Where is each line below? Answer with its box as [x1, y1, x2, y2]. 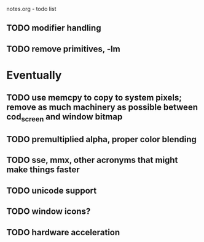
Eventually [6, 68, 62, 82]
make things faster [6, 165, 80, 175]
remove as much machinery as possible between [6, 102, 198, 113]
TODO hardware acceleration [6, 227, 120, 238]
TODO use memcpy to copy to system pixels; [6, 93, 182, 103]
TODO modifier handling [6, 23, 101, 33]
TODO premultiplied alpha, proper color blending [6, 134, 197, 145]
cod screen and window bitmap [6, 112, 123, 124]
